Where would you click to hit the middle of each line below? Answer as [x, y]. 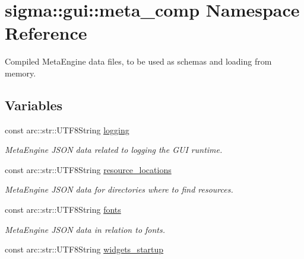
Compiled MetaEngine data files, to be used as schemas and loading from [138, 61]
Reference [46, 33]
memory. [20, 73]
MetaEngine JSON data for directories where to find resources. [119, 189]
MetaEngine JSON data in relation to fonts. [85, 229]
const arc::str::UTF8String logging [67, 129]
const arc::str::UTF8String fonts [63, 210]
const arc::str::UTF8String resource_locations [88, 169]
